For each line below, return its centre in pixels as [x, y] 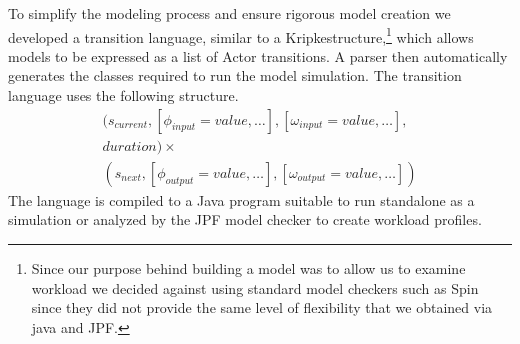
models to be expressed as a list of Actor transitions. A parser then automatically [258, 55]
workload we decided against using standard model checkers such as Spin [255, 287]
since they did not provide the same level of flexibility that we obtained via [262, 307]
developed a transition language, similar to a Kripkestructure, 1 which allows [241, 35]
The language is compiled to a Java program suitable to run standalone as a [241, 199]
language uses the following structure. [123, 95]
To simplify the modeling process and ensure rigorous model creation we [229, 13]
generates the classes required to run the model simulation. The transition [235, 75]
